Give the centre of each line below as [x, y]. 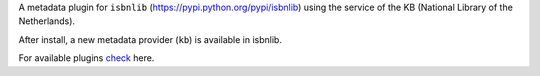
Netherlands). [46, 21]
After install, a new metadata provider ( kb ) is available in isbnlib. [150, 39]
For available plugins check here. [86, 58]
